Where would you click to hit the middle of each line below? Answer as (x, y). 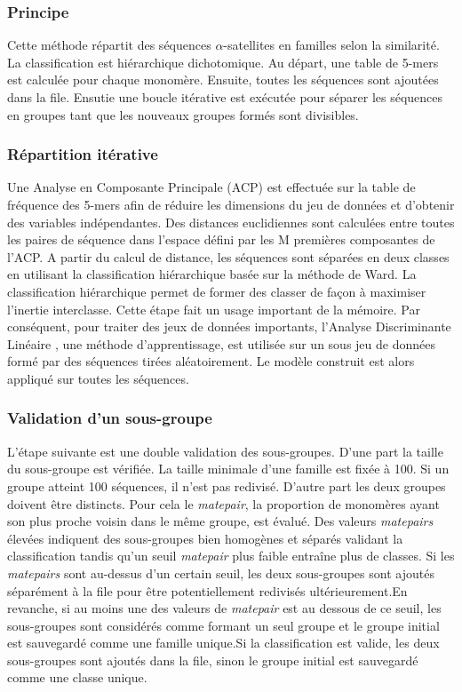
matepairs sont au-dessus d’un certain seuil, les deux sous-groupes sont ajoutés (221, 573)
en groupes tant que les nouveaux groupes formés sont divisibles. (183, 114)
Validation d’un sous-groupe (110, 418)
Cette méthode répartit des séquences (109, 45)
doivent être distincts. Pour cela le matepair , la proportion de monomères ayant (223, 503)
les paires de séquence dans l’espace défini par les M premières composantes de (221, 239)
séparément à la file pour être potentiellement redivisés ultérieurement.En (207, 590)
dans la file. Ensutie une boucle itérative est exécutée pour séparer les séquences (225, 97)
